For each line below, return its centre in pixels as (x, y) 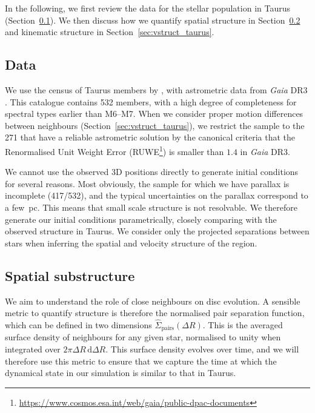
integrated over (33, 349)
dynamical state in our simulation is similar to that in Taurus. (121, 373)
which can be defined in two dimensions (78, 324)
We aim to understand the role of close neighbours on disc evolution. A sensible (153, 301)
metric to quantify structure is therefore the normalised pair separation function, (155, 313)
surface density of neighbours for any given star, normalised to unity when (143, 337)
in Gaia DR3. (265, 151)
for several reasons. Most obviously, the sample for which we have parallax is (147, 183)
